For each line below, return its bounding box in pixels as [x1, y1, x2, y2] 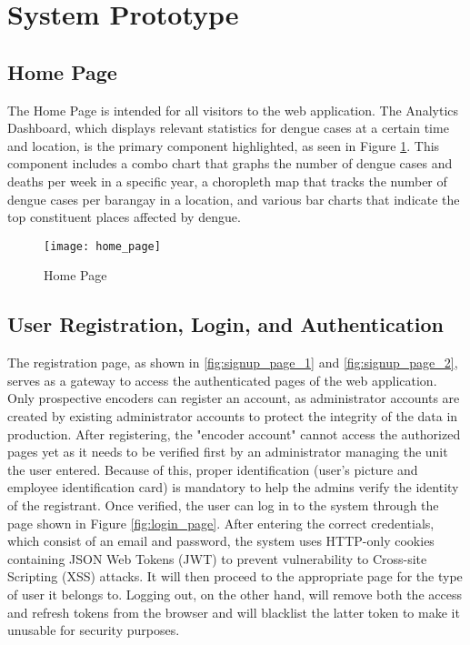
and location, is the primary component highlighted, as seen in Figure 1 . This [7, 136, 440, 155]
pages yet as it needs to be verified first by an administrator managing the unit [7, 442, 448, 461]
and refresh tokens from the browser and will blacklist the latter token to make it [7, 602, 460, 621]
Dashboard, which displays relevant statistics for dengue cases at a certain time [7, 118, 449, 137]
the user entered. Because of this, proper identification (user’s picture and [7, 459, 418, 479]
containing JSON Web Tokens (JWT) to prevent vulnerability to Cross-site [7, 549, 427, 568]
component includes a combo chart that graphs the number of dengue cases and [7, 154, 453, 173]
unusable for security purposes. [7, 620, 180, 640]
